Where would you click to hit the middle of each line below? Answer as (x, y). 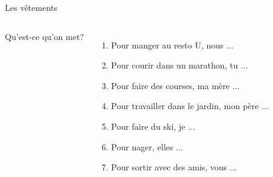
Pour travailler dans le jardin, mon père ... (190, 106)
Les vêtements (31, 7)
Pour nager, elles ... (147, 146)
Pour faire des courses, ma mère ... (175, 85)
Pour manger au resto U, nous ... (172, 45)
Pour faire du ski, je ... (153, 126)
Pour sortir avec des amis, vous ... (174, 167)
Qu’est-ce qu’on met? (44, 36)
